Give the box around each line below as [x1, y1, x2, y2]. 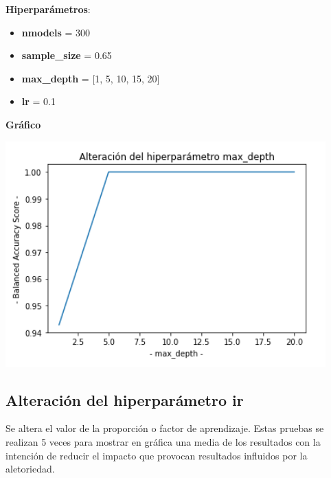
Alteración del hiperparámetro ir [5, 389, 244, 410]
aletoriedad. [5, 462, 55, 476]
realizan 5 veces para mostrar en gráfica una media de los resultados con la [5, 434, 321, 448]
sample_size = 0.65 [21, 48, 112, 62]
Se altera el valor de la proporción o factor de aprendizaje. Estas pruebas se [5, 421, 324, 435]
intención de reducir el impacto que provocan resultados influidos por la [5, 448, 308, 462]
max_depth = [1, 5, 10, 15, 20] [21, 71, 160, 85]
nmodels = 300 [21, 25, 91, 39]
